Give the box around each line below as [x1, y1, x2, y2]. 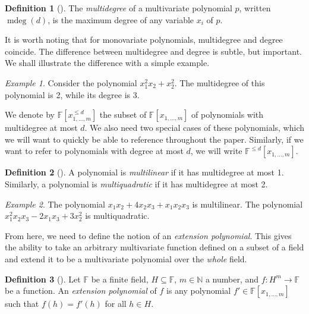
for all [105, 297, 127, 310]
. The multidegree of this [174, 76, 265, 89]
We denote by [5, 108, 55, 121]
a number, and [205, 272, 259, 285]
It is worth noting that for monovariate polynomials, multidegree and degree [5, 33, 283, 46]
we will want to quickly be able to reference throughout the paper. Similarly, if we [5, 133, 304, 145]
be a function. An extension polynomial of [5, 284, 157, 297]
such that [5, 297, 39, 310]
